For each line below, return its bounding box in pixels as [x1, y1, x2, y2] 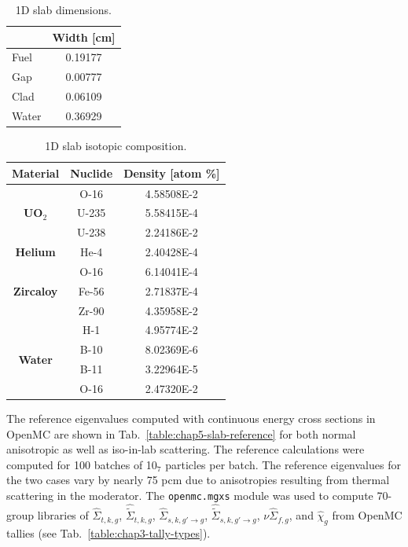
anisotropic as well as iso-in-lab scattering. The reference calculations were [6, 441, 365, 457]
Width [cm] [52, 28, 116, 45]
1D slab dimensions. [15, 2, 112, 17]
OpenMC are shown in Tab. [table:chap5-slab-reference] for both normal [6, 425, 356, 442]
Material [12, 164, 60, 181]
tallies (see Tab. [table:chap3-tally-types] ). [6, 524, 211, 541]
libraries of [37, 507, 89, 523]
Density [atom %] [123, 164, 220, 181]
